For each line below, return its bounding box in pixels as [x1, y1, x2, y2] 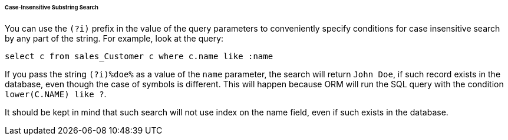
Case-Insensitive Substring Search [5, 4, 98, 11]
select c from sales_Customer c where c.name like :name [5, 51, 273, 61]
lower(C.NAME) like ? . [5, 88, 107, 99]
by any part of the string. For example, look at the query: [5, 33, 224, 43]
